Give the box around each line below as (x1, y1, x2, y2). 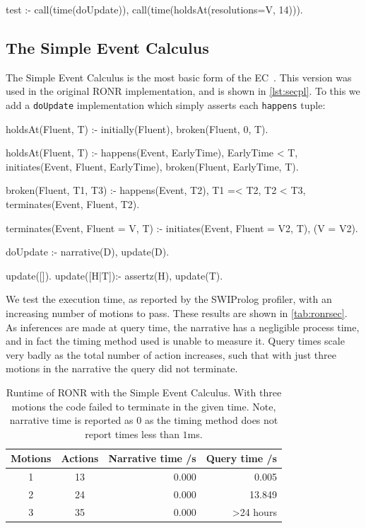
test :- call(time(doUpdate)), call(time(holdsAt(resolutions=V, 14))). (6, 2, 303, 16)
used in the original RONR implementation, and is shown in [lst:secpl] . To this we (6, 84, 360, 98)
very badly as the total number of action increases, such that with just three (6, 347, 336, 362)
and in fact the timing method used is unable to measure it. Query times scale (6, 333, 345, 348)
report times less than (85, 426, 179, 441)
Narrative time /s (108, 451, 196, 466)
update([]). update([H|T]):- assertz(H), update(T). (6, 268, 223, 282)
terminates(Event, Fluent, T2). (6, 197, 140, 212)
